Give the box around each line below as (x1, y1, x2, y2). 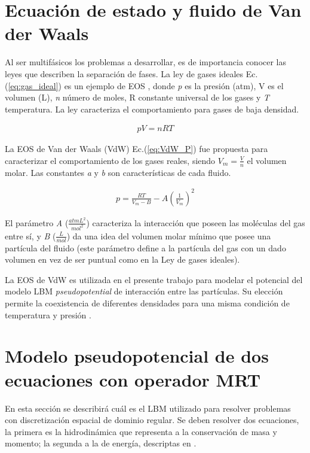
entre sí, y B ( (5, 229, 56, 242)
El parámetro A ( (5, 216, 69, 229)
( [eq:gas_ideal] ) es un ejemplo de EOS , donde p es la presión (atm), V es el (5, 79, 284, 92)
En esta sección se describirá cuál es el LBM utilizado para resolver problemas (5, 402, 291, 414)
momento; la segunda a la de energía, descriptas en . (5, 437, 197, 449)
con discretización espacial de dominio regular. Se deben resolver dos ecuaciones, (5, 414, 299, 426)
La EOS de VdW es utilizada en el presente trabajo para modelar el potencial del (5, 273, 303, 285)
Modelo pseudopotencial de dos (5, 343, 269, 368)
